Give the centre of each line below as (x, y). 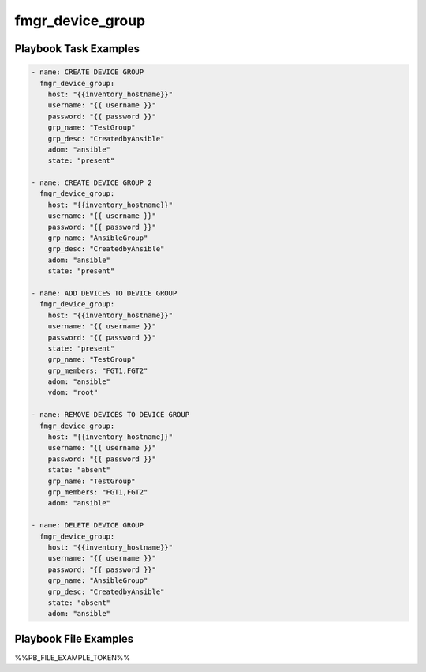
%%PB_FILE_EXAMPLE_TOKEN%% (72, 657)
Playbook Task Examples (77, 49)
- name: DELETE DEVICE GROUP (88, 526)
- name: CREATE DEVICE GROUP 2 (92, 183)
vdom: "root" (73, 392)
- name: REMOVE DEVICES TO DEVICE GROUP (110, 415)
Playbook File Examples (74, 638)
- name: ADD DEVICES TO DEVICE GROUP (104, 293)
